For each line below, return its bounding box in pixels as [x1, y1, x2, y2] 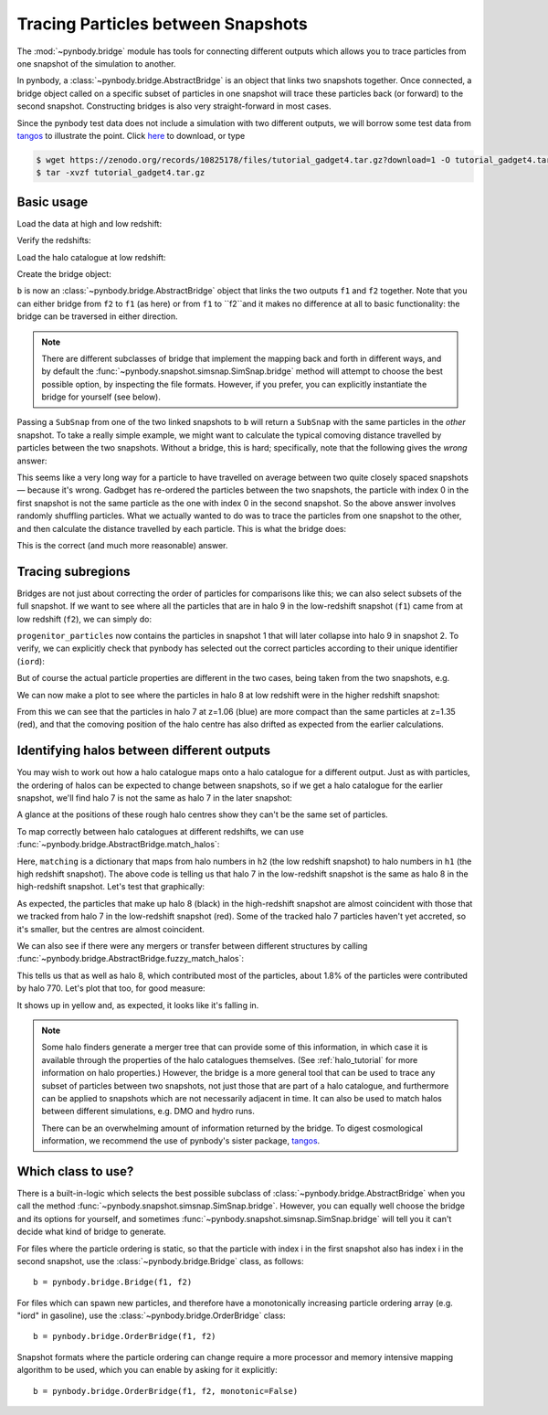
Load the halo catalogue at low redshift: [16, 251, 166, 262]
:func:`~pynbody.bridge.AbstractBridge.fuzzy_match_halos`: [16, 953, 244, 964]
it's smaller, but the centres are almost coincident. [16, 923, 205, 934]
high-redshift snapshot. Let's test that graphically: [16, 881, 205, 892]
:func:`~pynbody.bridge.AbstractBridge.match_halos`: [16, 839, 220, 850]
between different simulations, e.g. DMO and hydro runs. [41, 1106, 255, 1117]
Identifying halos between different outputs [16, 743, 271, 759]
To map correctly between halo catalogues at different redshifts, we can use [16, 825, 305, 836]
